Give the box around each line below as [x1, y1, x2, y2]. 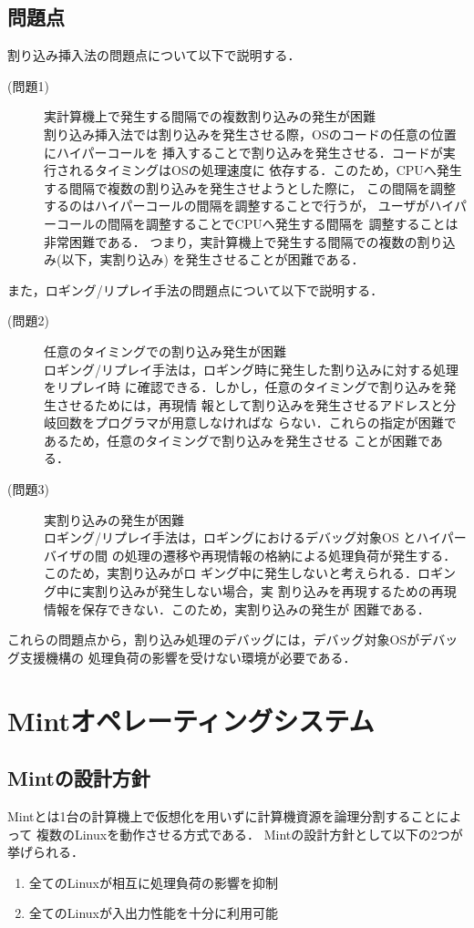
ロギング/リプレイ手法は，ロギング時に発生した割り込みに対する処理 [44, 359, 459, 378]
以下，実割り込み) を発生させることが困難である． [61, 250, 365, 269]
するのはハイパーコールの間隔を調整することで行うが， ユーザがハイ [44, 196, 455, 215]
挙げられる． [7, 842, 84, 861]
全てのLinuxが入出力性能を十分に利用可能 [28, 903, 279, 923]
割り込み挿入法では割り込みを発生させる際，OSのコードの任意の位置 [44, 124, 457, 143]
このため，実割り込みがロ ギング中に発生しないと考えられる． [44, 563, 417, 583]
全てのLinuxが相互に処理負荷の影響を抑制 [28, 872, 279, 892]
